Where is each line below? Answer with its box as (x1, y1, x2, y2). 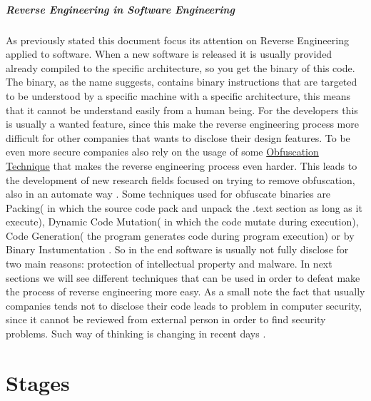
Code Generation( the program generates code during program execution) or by (6, 228, 355, 243)
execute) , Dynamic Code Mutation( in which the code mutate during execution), (6, 214, 359, 229)
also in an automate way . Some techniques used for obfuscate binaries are (6, 186, 331, 201)
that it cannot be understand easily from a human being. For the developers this (6, 102, 358, 117)
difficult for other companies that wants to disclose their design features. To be (6, 130, 350, 145)
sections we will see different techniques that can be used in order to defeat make (6, 270, 360, 285)
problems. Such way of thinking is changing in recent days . (6, 326, 266, 341)
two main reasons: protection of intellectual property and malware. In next (6, 256, 332, 271)
